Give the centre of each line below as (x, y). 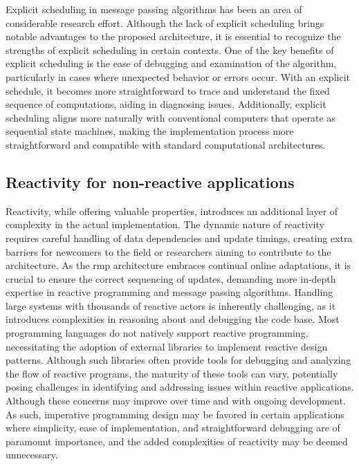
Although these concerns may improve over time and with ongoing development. (176, 401)
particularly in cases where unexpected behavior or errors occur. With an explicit (178, 76)
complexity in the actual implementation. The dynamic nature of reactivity (165, 224)
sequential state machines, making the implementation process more (150, 131)
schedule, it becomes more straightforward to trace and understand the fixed (168, 90)
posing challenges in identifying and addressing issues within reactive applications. (180, 387)
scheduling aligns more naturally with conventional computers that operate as (171, 117)
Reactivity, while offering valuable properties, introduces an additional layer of (172, 211)
